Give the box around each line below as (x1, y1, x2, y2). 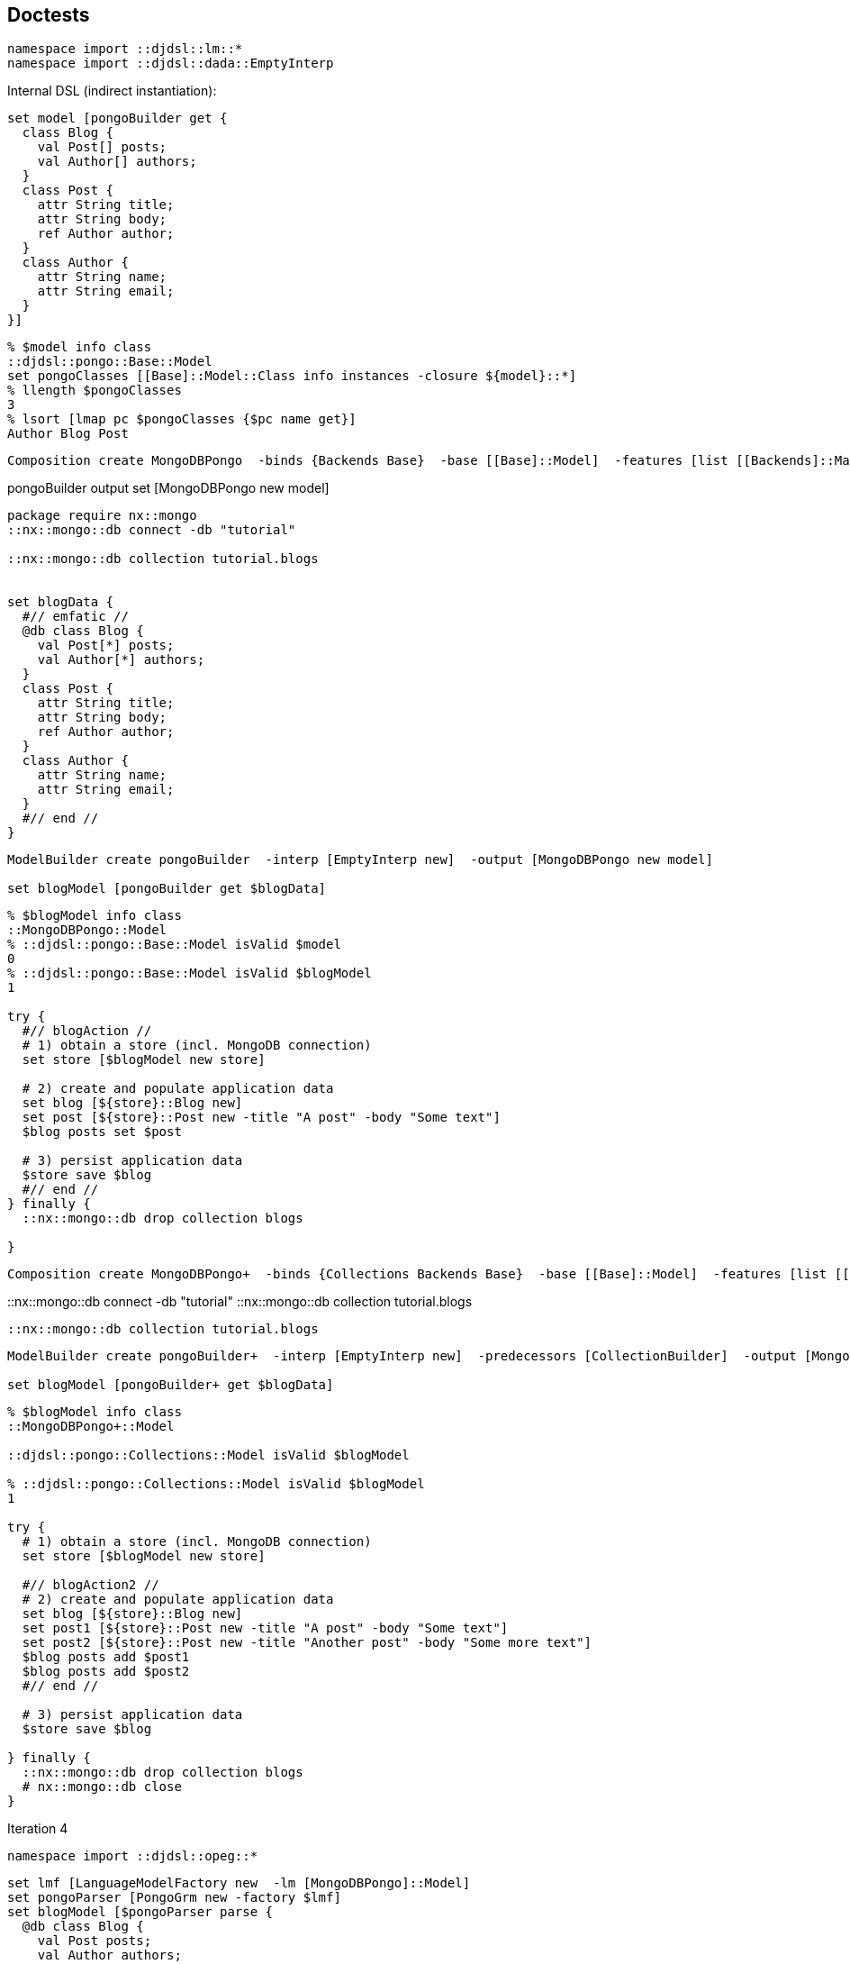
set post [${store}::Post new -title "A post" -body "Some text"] (22, 1110, 501, 1125)
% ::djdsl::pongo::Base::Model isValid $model (7, 937, 341, 952)
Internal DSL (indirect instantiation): (7, 83, 217, 99)
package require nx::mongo (7, 508, 197, 523)
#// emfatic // (22, 609, 129, 624)
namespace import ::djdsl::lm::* (7, 41, 243, 57)
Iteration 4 (7, 1821, 68, 1837)
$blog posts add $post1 (22, 1650, 190, 1665)
